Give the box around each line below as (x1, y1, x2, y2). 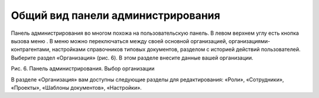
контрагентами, (11, 46, 51, 53)
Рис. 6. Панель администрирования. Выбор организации (11, 65, 155, 72)
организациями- (228, 37, 271, 44)
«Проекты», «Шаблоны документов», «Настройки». (11, 84, 142, 91)
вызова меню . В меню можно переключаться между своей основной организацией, (11, 37, 227, 44)
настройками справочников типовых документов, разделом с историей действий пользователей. (51, 46, 301, 53)
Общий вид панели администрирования (11, 9, 221, 22)
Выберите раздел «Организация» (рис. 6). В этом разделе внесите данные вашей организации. (11, 54, 253, 61)
